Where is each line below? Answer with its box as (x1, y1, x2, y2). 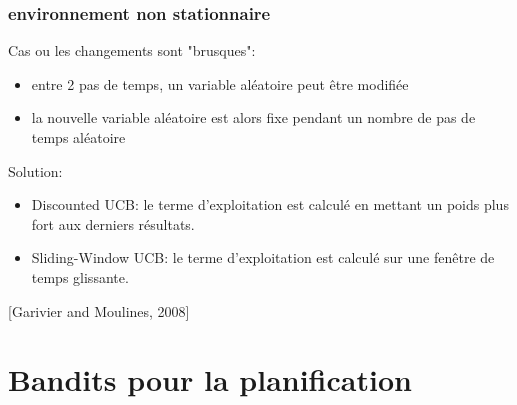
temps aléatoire (31, 127, 126, 147)
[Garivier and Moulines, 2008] (8, 300, 190, 321)
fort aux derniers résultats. (31, 213, 195, 234)
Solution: (8, 160, 63, 181)
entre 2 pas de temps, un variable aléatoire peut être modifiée (31, 73, 409, 94)
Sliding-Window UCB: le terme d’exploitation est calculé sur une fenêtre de (31, 247, 495, 268)
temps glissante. (31, 266, 129, 287)
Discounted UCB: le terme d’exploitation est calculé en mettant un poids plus (31, 194, 509, 215)
